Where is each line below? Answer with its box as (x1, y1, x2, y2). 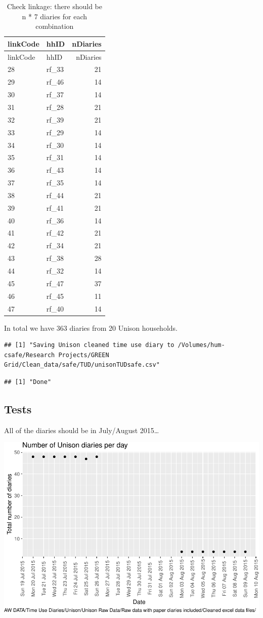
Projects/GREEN (58, 351, 109, 359)
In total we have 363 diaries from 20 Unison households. (4, 322, 178, 333)
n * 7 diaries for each (22, 11, 87, 21)
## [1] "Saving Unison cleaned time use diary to (4, 341, 174, 349)
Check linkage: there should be (7, 1, 102, 11)
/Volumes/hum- (178, 341, 225, 349)
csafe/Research (4, 351, 55, 359)
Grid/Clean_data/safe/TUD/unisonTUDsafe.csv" (4, 361, 160, 369)
